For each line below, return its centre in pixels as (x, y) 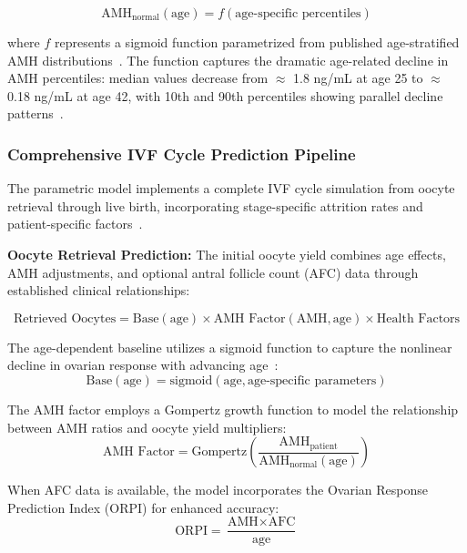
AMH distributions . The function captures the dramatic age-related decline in (228, 60)
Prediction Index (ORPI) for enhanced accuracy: (143, 507)
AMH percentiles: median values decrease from (138, 78)
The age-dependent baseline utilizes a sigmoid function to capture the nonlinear (230, 347)
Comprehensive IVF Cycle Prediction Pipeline (182, 154)
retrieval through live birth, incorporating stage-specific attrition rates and (215, 205)
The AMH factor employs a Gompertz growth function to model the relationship (233, 409)
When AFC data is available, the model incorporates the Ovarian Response (218, 490)
